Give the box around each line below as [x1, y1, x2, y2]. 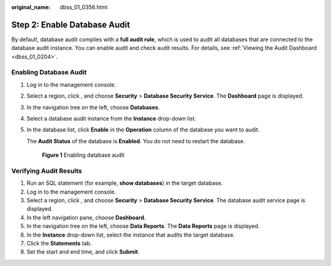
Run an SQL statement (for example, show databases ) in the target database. [26, 179, 223, 187]
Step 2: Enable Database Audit [11, 19, 131, 30]
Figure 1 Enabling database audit [42, 151, 125, 159]
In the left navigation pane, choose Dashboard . [26, 214, 146, 221]
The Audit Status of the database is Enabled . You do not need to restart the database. [26, 137, 245, 144]
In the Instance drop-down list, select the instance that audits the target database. [26, 231, 235, 238]
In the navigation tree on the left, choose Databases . [26, 103, 160, 111]
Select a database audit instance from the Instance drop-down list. [26, 115, 196, 122]
